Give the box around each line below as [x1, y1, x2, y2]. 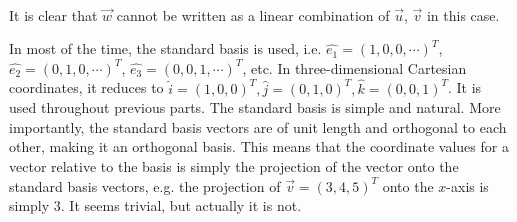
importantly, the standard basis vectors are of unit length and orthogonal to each [9, 116, 507, 137]
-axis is [446, 175, 489, 196]
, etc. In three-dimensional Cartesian [242, 57, 467, 78]
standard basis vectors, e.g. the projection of [9, 175, 281, 196]
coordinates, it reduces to [9, 77, 164, 98]
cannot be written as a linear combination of [116, 4, 390, 25]
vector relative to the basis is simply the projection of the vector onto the [9, 155, 459, 176]
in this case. [426, 4, 500, 25]
